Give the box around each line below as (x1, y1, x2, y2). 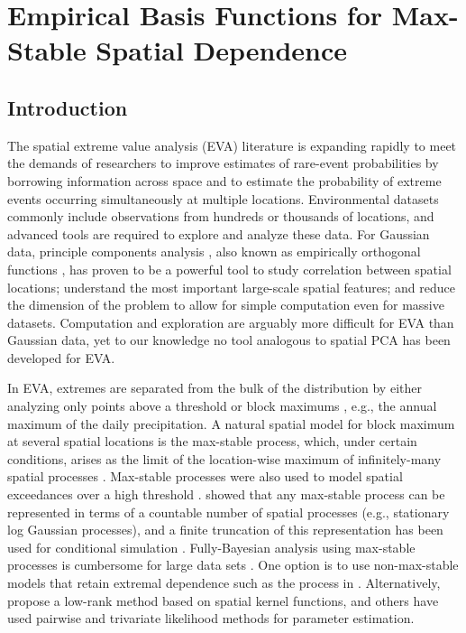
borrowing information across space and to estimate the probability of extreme (7, 171, 442, 190)
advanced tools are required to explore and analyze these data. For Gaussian (7, 224, 430, 243)
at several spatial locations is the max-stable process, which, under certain (7, 432, 417, 451)
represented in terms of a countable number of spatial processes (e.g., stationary (7, 502, 450, 521)
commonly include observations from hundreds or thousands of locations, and (7, 207, 434, 226)
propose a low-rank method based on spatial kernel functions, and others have (7, 591, 439, 610)
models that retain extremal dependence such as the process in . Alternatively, (7, 573, 441, 592)
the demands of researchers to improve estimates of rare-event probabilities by (7, 154, 439, 172)
